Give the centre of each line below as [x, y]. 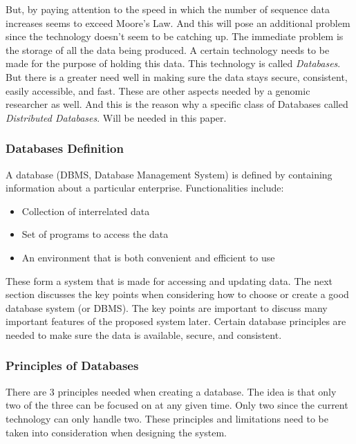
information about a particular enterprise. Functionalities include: [145, 188]
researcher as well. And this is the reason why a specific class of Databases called [177, 104]
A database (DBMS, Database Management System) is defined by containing [169, 174]
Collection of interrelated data [86, 211]
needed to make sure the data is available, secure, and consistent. [144, 334]
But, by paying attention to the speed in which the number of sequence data [168, 9]
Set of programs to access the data [95, 234]
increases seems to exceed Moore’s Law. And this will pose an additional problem [178, 22]
